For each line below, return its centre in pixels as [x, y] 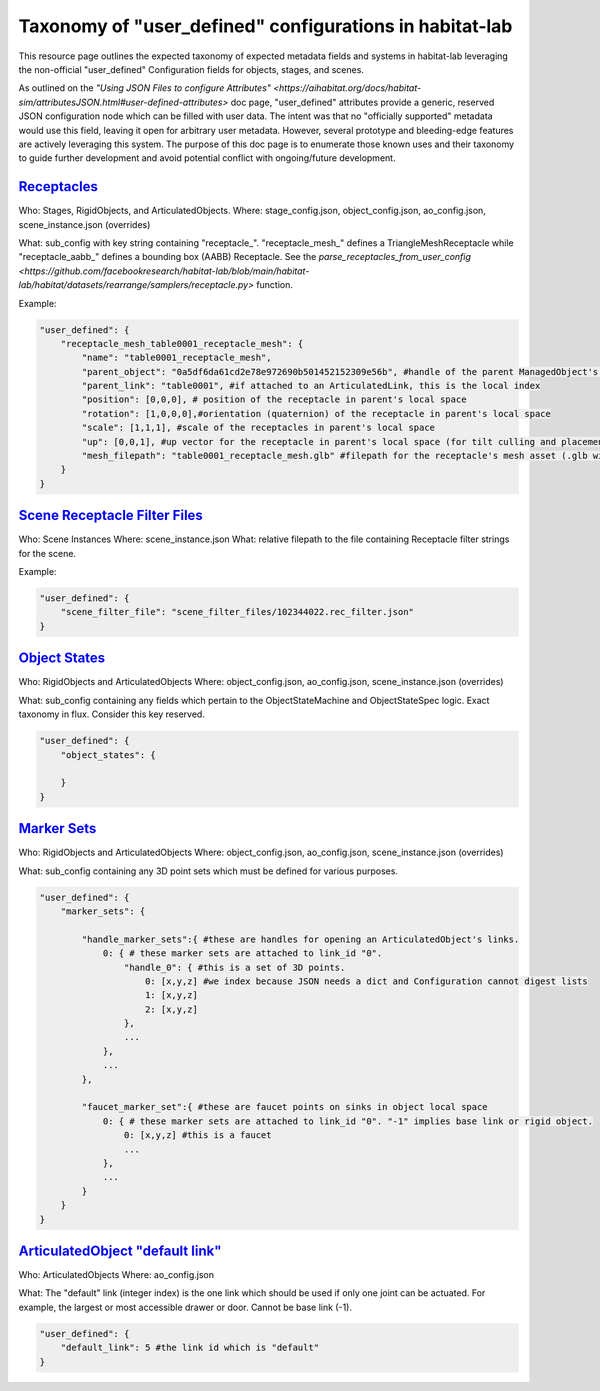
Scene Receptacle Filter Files [111, 515]
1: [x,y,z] [172, 995]
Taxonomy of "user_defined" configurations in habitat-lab [265, 26]
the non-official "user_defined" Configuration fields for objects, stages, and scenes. [191, 69]
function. [275, 285]
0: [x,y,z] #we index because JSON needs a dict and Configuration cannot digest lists [367, 981]
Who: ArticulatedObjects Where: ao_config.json [116, 1275]
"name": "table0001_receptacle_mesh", [176, 358]
